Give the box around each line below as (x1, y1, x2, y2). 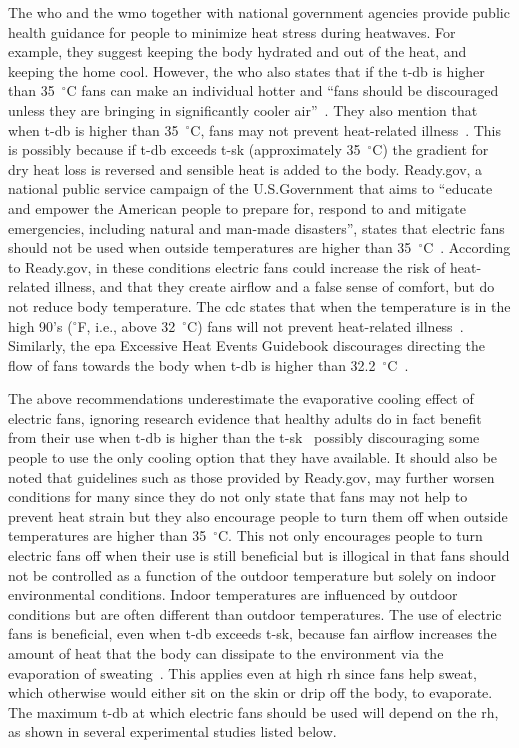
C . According (423, 237, 511, 258)
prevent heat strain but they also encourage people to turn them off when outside (8, 505, 508, 526)
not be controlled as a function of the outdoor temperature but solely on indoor (8, 564, 497, 585)
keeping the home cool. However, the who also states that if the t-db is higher (8, 60, 485, 81)
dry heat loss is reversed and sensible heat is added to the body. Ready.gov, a (8, 158, 483, 179)
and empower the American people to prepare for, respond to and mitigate (8, 197, 467, 218)
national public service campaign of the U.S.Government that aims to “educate (8, 178, 493, 199)
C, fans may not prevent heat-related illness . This (190, 119, 502, 140)
